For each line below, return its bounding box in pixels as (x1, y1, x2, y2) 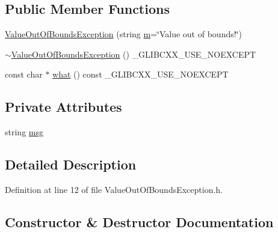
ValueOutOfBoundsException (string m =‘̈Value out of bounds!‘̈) (5, 28, 242, 40)
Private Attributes (5, 97, 122, 116)
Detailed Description (5, 155, 137, 174)
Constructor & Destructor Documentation (5, 212, 274, 231)
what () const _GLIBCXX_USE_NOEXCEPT (52, 68, 229, 81)
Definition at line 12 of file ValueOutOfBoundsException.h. (5, 183, 223, 195)
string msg (5, 126, 43, 138)
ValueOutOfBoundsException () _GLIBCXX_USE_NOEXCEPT (11, 47, 256, 60)
